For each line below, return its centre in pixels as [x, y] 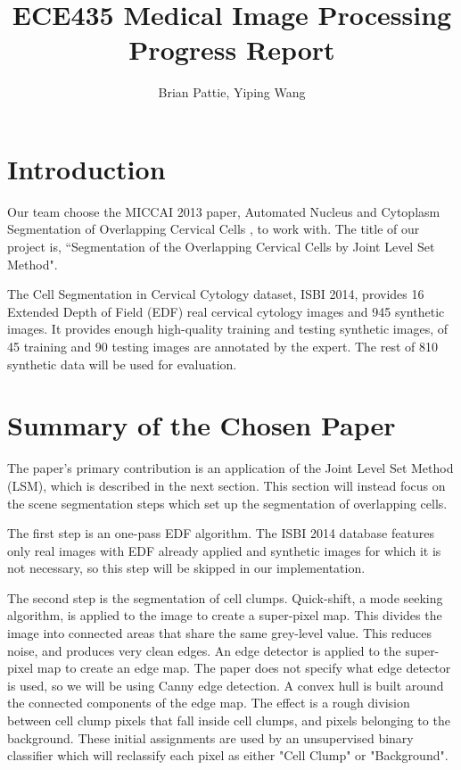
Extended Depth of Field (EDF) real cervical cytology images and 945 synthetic [226, 311]
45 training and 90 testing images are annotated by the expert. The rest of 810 [222, 346]
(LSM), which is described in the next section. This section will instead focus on [226, 485]
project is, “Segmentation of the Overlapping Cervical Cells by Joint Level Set [221, 247]
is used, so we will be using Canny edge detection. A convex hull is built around [226, 685]
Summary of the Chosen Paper [202, 425]
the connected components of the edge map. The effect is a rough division [209, 703]
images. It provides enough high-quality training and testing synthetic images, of [227, 329]
